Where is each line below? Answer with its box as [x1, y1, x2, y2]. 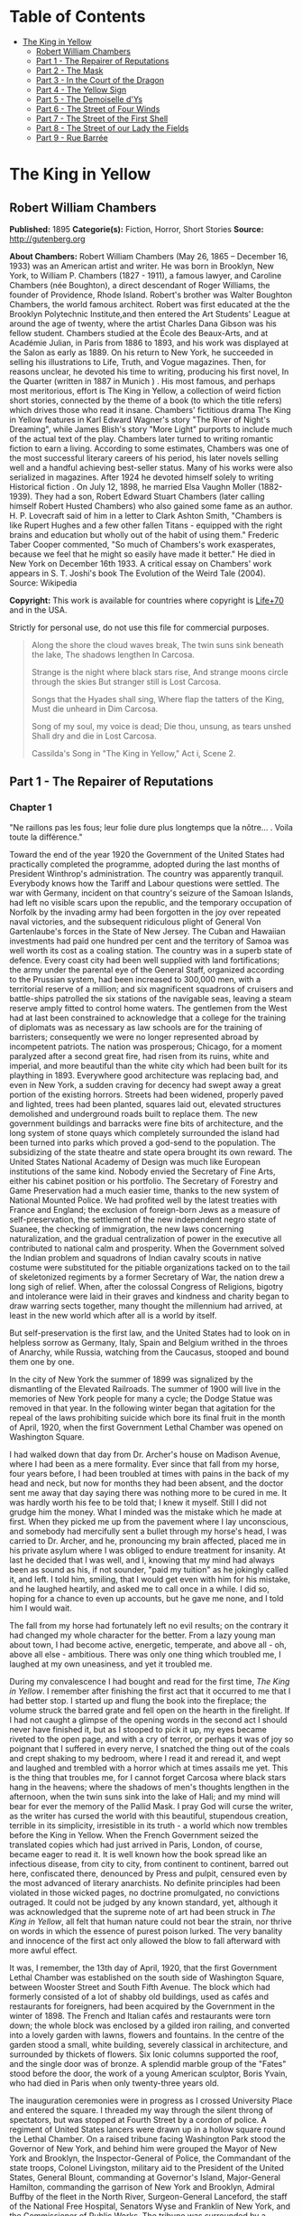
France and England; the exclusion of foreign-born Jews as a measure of [9, 1204, 281, 1215]
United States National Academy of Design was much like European [9, 1156, 261, 1167]
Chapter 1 [9, 802, 52, 814]
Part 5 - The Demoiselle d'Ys [35, 93, 142, 105]
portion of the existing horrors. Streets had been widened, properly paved [9, 1089, 284, 1100]
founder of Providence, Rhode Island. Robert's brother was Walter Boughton [9, 289, 293, 300]
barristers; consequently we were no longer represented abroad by [9, 1031, 259, 1042]
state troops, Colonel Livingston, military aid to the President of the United [9, 2162, 284, 2173]
